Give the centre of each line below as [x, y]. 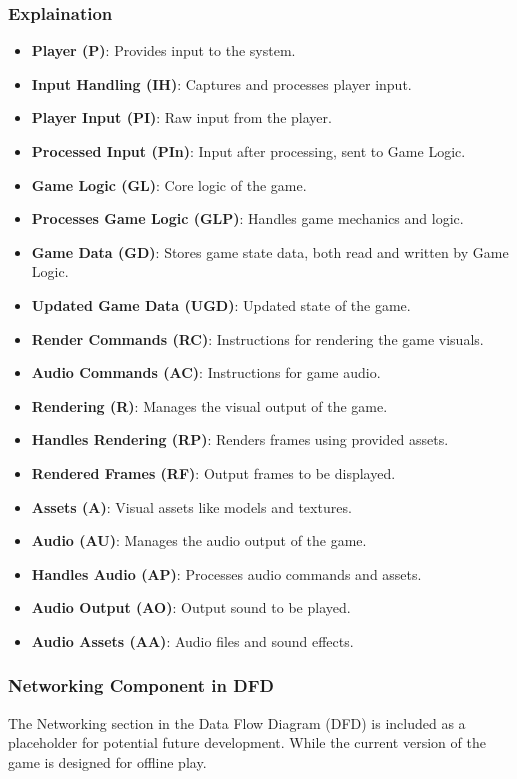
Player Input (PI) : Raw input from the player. [181, 117]
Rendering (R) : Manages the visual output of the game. [209, 405]
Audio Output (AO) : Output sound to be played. [191, 607]
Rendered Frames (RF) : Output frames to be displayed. [213, 472]
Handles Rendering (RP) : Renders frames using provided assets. [240, 439]
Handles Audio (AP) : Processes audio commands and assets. [226, 573]
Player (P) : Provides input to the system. [163, 50]
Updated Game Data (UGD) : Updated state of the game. [221, 304]
